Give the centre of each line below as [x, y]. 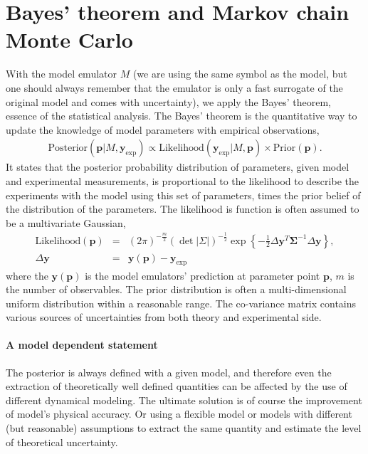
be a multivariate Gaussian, [66, 222]
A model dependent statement [82, 345]
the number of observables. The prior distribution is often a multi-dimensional [176, 289]
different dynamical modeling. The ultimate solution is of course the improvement [184, 400]
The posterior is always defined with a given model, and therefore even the [169, 372]
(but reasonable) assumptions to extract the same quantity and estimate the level [184, 428]
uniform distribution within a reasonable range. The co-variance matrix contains [181, 303]
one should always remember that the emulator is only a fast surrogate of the [174, 87]
